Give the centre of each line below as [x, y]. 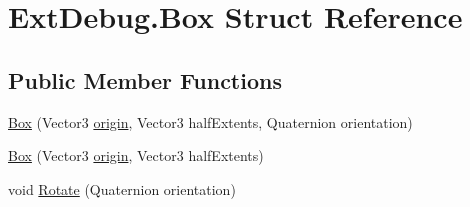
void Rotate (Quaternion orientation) [122, 188]
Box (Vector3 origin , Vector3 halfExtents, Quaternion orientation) [210, 121]
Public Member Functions [145, 79]
